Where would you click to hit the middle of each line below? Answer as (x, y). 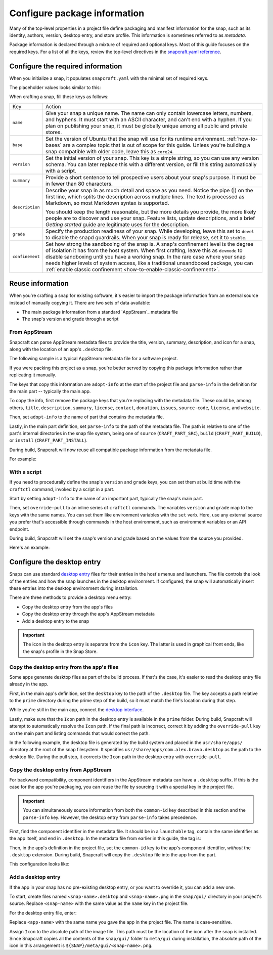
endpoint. (19, 529)
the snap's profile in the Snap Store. (60, 651)
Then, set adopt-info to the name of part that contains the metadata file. (87, 417)
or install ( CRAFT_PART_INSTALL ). (49, 441)
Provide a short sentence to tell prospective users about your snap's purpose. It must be (151, 177)
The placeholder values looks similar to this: (55, 88)
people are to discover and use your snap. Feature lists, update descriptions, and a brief (150, 218)
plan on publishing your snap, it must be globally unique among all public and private (147, 125)
